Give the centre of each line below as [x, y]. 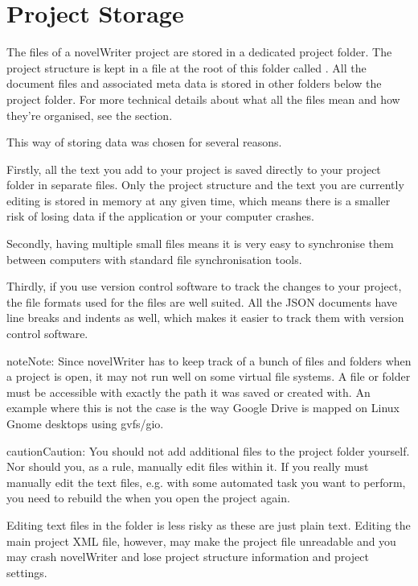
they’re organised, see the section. [90, 115]
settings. [27, 572]
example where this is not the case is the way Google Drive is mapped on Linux [203, 408]
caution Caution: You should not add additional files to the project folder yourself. [208, 450]
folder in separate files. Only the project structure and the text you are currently [205, 185]
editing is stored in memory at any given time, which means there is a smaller [199, 200]
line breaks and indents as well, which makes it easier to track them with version [205, 318]
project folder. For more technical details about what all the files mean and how [203, 99]
